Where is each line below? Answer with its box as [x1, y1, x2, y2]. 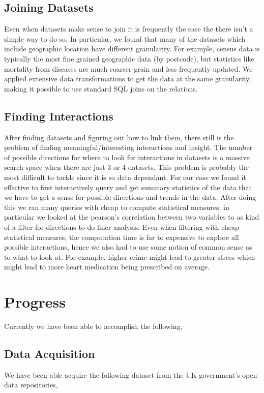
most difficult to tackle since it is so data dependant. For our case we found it [4, 171, 246, 182]
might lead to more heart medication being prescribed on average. [4, 261, 210, 272]
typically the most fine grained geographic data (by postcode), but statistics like [4, 53, 254, 64]
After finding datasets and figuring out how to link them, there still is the [4, 132, 234, 142]
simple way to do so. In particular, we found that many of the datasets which [4, 33, 246, 44]
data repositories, [4, 379, 58, 390]
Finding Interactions [4, 108, 113, 124]
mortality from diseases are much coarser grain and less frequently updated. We [4, 63, 253, 74]
